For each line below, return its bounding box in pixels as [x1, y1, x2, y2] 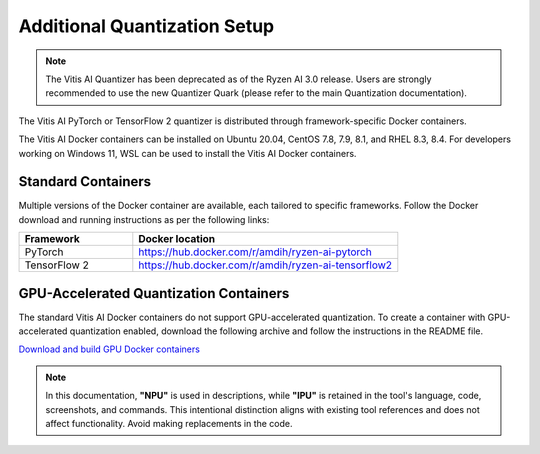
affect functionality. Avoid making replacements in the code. [45, 418, 293, 430]
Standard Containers [18, 173, 152, 190]
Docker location [138, 232, 215, 246]
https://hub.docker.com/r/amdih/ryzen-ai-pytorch [138, 245, 372, 259]
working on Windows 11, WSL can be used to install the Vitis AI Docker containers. [18, 147, 357, 159]
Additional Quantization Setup [18, 15, 275, 37]
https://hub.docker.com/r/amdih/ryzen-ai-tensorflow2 [138, 258, 393, 272]
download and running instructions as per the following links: [18, 213, 270, 225]
